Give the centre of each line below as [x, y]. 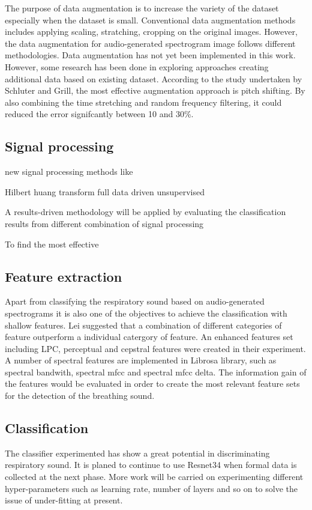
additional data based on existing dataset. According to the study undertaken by [154, 78]
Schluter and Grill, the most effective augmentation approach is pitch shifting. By [155, 90]
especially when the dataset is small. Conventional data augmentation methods [150, 20]
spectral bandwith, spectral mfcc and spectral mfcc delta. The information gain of [156, 372]
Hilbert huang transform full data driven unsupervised [105, 191]
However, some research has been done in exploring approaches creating [137, 66]
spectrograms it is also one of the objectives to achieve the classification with [146, 313]
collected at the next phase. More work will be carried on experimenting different [154, 477]
